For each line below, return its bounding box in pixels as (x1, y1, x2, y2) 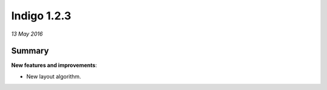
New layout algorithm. (26, 72, 81, 80)
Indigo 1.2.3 (11, 9, 71, 22)
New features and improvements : (11, 62, 97, 69)
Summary (11, 46, 49, 56)
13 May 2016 (11, 30, 43, 37)
